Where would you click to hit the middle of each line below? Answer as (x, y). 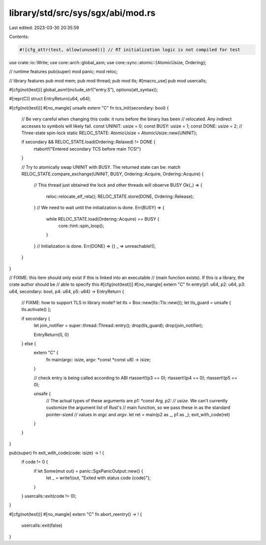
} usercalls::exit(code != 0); (49, 496)
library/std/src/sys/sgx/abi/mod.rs (82, 13)
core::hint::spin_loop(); (81, 226)
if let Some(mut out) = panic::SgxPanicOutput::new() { (88, 471)
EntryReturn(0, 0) (51, 334)
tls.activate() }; (36, 310)
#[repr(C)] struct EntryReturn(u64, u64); (50, 99)
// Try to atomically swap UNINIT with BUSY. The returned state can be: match (101, 167)
